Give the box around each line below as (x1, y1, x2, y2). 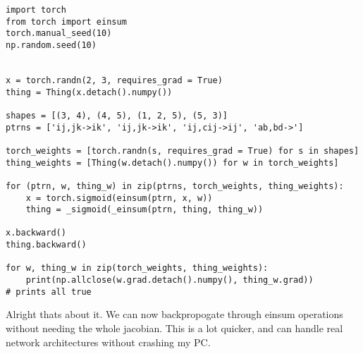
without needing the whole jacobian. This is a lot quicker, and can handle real (6, 321, 343, 335)
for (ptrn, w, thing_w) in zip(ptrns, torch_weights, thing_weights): (6, 181, 344, 191)
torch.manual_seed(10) (6, 28, 112, 39)
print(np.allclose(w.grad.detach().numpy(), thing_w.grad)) (25, 275, 314, 286)
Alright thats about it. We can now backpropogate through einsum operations (6, 307, 343, 322)
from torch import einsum (6, 16, 127, 27)
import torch (6, 5, 66, 15)
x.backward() (6, 228, 66, 238)
